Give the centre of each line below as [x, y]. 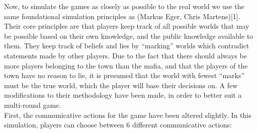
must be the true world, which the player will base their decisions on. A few [121, 85]
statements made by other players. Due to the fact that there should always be [125, 55]
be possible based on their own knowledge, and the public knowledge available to [129, 36]
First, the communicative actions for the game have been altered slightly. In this [128, 115]
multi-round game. [33, 105]
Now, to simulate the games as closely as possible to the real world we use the [124, 6]
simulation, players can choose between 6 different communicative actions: [118, 125]
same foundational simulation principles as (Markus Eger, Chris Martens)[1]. [122, 16]
